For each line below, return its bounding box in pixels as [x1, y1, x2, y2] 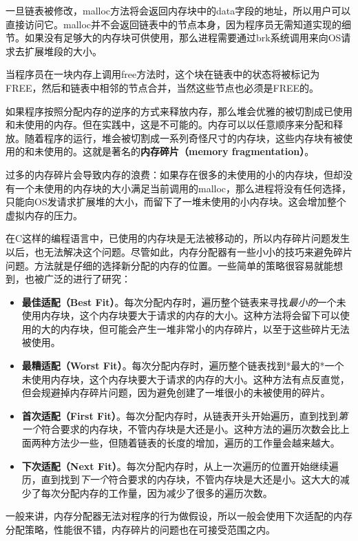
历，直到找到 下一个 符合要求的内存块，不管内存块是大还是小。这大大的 [21, 472, 340, 487]
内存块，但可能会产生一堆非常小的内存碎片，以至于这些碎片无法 [60, 321, 350, 336]
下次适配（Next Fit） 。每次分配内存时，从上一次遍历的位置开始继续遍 [21, 458, 339, 473]
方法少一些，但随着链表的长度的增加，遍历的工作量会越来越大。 [50, 436, 340, 450]
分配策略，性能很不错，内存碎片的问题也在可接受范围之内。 [6, 522, 275, 536]
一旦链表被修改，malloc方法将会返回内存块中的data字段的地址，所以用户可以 [6, 3, 351, 17]
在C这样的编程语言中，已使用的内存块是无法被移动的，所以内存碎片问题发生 [6, 231, 350, 245]
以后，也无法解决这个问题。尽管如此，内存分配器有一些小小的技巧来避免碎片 [6, 244, 352, 258]
